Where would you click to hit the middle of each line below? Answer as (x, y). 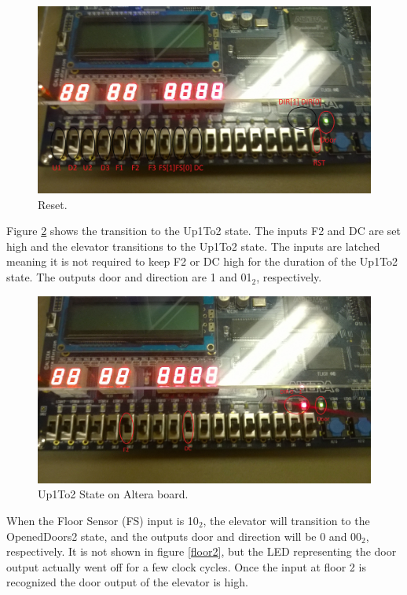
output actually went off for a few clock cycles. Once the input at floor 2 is (186, 566)
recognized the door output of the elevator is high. (127, 582)
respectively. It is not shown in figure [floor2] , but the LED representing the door (202, 551)
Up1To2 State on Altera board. (113, 494)
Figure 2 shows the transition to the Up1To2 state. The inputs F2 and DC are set (204, 231)
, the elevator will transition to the (286, 520)
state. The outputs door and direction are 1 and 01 (129, 277)
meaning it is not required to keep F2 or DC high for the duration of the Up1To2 (202, 261)
